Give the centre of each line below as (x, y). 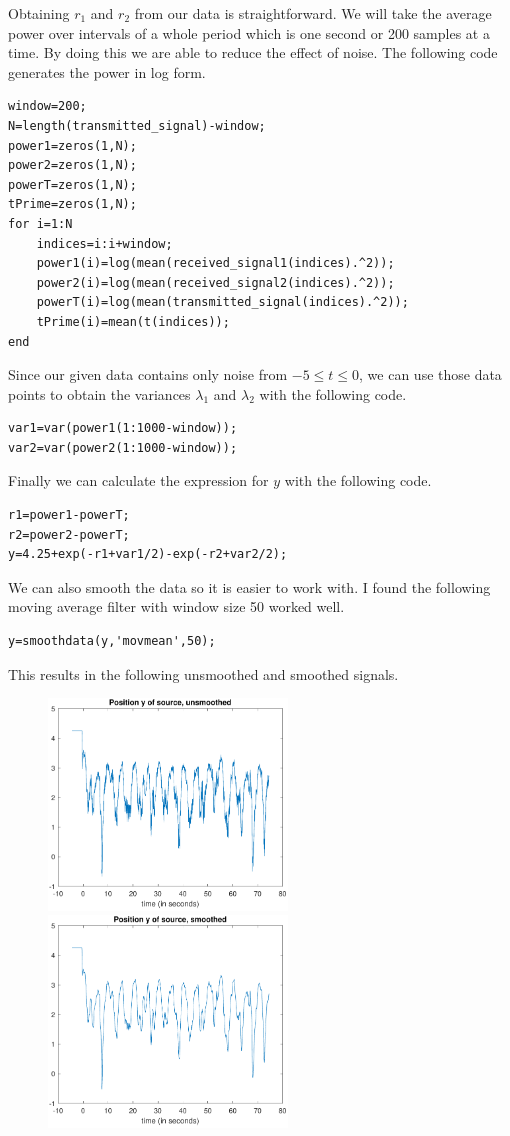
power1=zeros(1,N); (72, 145)
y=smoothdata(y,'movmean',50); (112, 641)
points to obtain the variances (99, 393)
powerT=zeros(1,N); (72, 184)
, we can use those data (430, 374)
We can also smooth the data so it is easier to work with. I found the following (249, 586)
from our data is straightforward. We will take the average (313, 13)
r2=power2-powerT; (69, 534)
